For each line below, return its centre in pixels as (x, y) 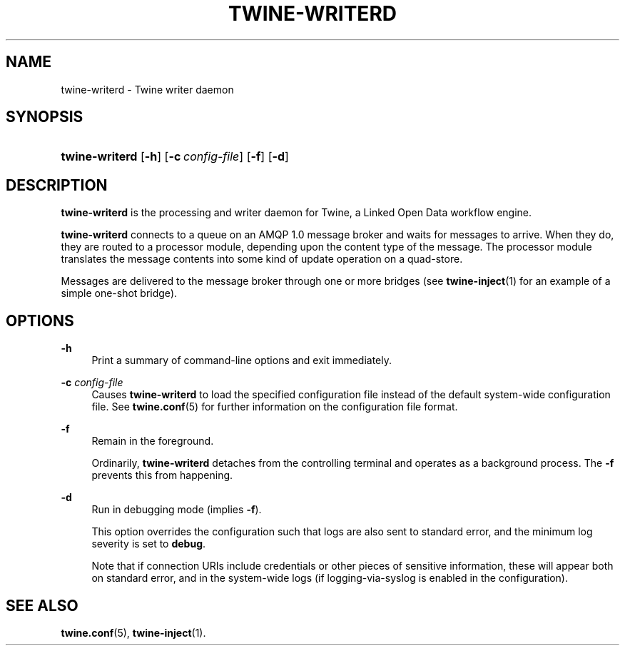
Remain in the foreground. (153, 441)
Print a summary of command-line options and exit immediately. (242, 360)
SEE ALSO (42, 605)
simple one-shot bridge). (119, 293)
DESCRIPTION (57, 185)
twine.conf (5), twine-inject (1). (133, 632)
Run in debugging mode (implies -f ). (177, 510)
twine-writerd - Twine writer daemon (147, 89)
